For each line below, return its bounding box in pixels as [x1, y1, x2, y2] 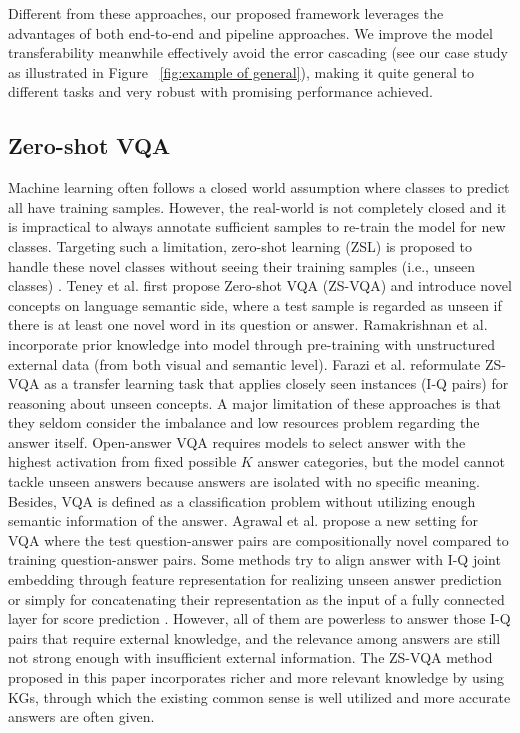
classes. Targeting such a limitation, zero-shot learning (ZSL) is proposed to [8, 235, 473, 256]
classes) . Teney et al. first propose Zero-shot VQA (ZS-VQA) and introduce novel [8, 275, 512, 296]
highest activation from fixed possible [8, 451, 237, 472]
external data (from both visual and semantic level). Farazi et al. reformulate [8, 353, 481, 374]
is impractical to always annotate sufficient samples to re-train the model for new [8, 216, 506, 237]
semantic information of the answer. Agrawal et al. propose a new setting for [8, 510, 478, 531]
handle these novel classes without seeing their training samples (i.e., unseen [8, 255, 475, 276]
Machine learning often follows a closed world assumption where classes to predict [8, 177, 510, 198]
